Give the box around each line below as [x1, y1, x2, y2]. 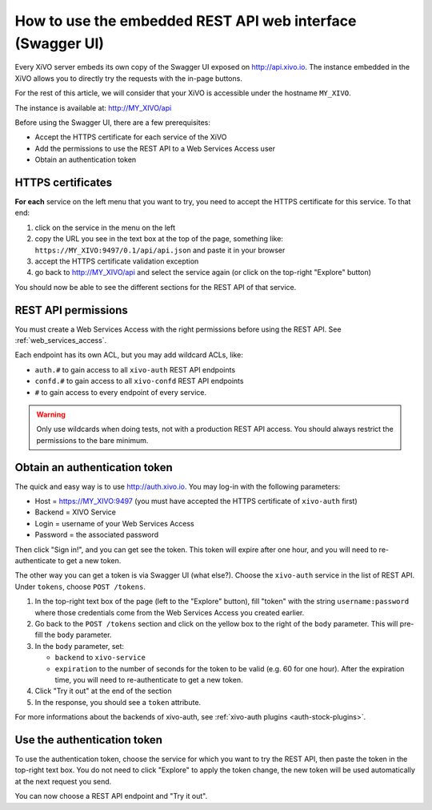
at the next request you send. [14, 776, 112, 786]
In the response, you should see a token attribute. [34, 697, 202, 707]
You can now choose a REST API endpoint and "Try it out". [14, 792, 208, 801]
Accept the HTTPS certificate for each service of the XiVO [34, 132, 227, 142]
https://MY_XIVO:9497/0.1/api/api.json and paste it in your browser [34, 245, 286, 255]
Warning [36, 409, 66, 419]
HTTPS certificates [14, 175, 112, 189]
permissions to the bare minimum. [36, 435, 149, 445]
